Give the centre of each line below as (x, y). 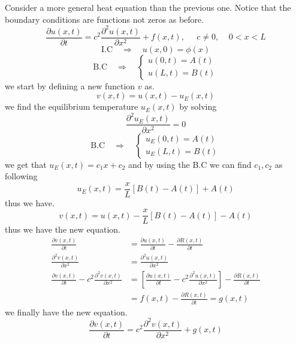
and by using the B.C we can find (190, 164)
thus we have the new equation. (63, 229)
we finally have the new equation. (66, 312)
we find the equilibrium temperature (72, 106)
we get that (26, 164)
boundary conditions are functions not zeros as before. (105, 19)
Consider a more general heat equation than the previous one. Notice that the (148, 7)
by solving (198, 106)
